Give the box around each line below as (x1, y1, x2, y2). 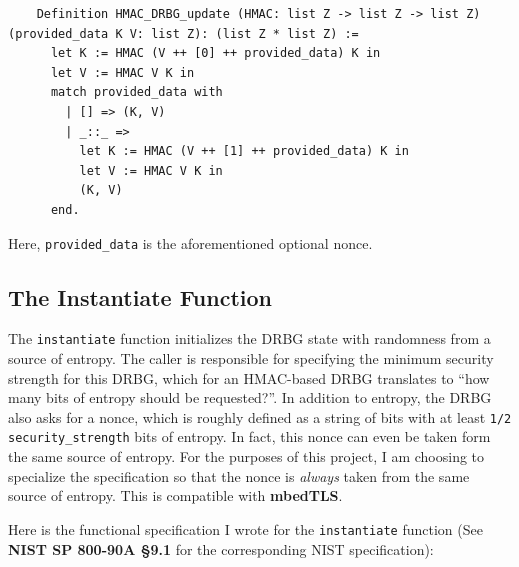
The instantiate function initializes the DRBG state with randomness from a (8, 328, 491, 349)
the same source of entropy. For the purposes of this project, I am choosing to (8, 446, 485, 467)
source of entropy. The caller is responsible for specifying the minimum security (8, 348, 494, 369)
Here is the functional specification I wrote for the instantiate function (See (8, 518, 483, 539)
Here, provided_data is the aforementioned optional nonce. (8, 232, 373, 253)
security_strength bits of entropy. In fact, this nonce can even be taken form (8, 426, 491, 447)
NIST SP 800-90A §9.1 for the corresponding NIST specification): (8, 538, 434, 559)
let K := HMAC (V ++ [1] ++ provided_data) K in (79, 144, 409, 159)
